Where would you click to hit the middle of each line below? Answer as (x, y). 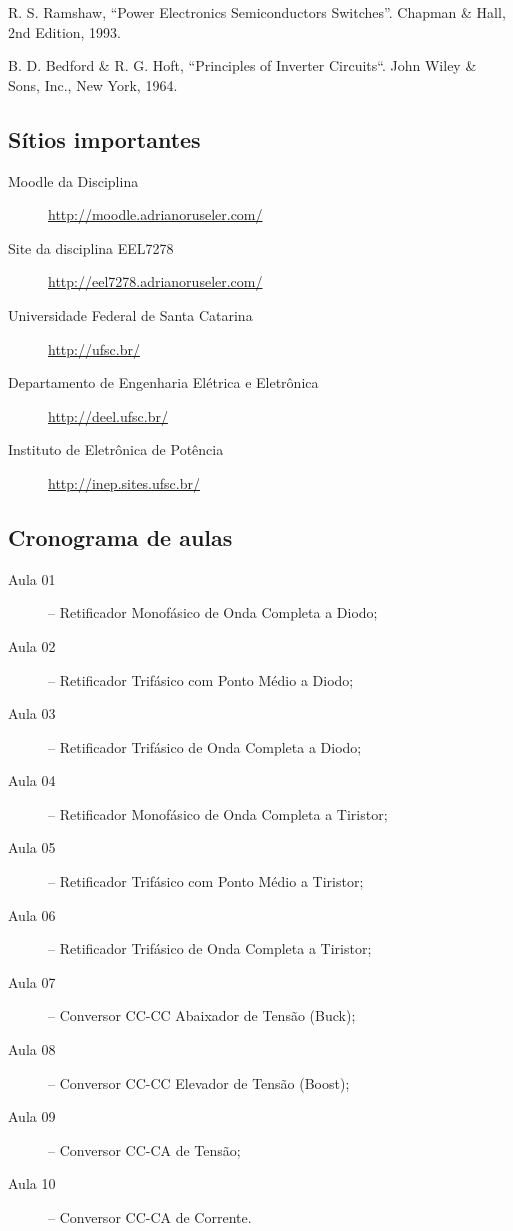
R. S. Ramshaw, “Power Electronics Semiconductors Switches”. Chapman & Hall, (257, 12)
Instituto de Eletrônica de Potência (116, 449)
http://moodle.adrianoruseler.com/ (155, 214)
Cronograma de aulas (120, 536)
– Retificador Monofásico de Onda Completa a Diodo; (213, 612)
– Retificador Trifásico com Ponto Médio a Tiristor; (206, 881)
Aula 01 (32, 578)
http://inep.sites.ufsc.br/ (124, 482)
